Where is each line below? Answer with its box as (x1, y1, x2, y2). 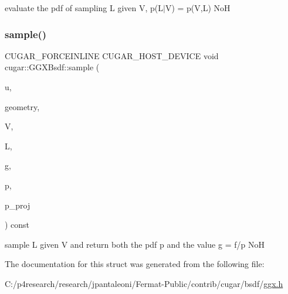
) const (5, 218, 30, 231)
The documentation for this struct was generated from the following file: (5, 258, 265, 270)
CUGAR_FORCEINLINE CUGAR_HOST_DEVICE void (5, 49, 219, 61)
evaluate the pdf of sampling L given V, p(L (5, 2, 163, 13)
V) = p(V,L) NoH (165, 2, 231, 13)
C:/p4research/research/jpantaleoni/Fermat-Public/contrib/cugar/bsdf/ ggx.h (5, 277, 283, 289)
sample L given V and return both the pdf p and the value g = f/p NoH (5, 238, 265, 250)
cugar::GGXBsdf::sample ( (5, 61, 100, 73)
